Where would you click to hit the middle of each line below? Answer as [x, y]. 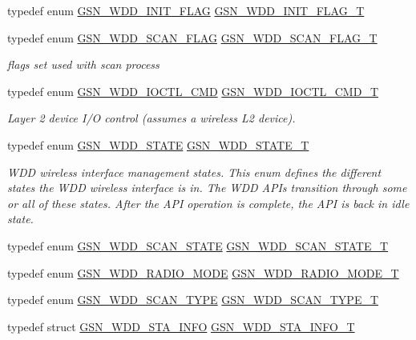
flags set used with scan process [83, 64]
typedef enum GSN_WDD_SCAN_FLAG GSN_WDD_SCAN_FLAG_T [192, 37]
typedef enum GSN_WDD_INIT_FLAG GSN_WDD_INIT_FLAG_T [186, 10]
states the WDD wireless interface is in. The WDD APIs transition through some [207, 188]
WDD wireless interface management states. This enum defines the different [194, 172]
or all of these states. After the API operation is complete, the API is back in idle [208, 203]
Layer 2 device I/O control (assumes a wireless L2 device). [151, 118]
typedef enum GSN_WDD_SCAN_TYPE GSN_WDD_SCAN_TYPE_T [193, 300]
